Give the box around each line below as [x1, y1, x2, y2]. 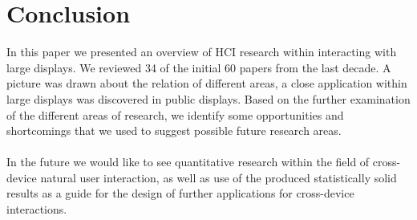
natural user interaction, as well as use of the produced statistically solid [40, 169, 397, 185]
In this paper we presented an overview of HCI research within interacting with [6, 43, 397, 60]
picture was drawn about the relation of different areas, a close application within [6, 75, 407, 92]
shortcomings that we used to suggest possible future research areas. [6, 122, 342, 139]
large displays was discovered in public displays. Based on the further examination [6, 90, 411, 107]
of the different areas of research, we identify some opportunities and [6, 106, 344, 123]
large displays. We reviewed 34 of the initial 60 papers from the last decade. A [6, 59, 391, 75]
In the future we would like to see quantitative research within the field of [6, 153, 370, 170]
